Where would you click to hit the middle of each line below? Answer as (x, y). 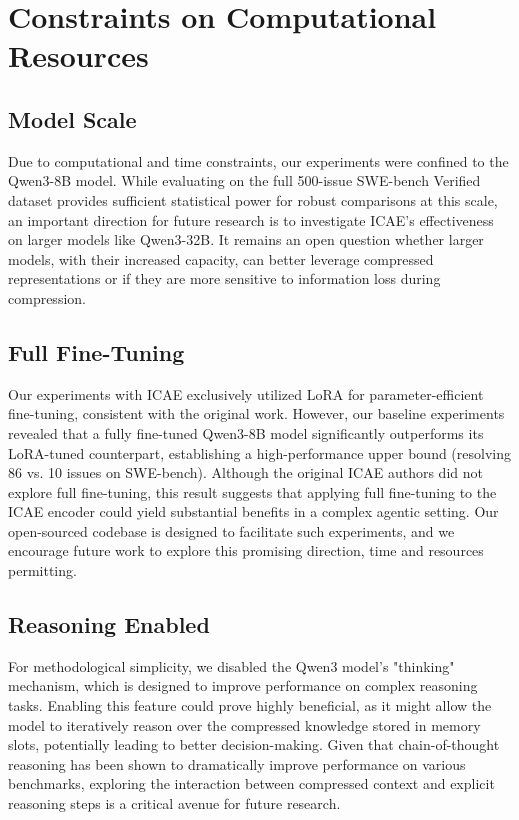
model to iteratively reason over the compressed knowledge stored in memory (244, 724)
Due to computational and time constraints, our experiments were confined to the (258, 160)
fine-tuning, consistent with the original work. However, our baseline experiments (256, 413)
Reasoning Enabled (109, 624)
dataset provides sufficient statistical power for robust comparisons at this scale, (253, 199)
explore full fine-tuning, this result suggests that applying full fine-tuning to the (252, 491)
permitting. (42, 570)
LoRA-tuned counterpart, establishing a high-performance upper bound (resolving (259, 452)
